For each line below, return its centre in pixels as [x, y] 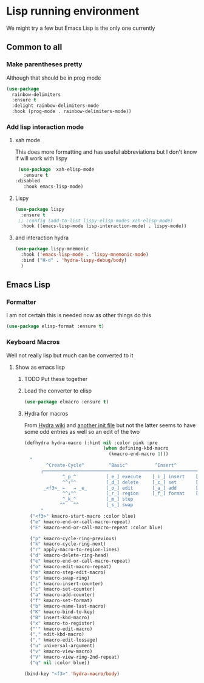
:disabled [28, 181]
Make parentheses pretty [44, 64]
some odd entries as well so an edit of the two [82, 431]
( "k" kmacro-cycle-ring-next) [68, 544]
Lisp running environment [73, 11]
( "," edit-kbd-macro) [57, 634]
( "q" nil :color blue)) [59, 663]
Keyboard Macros [33, 342]
